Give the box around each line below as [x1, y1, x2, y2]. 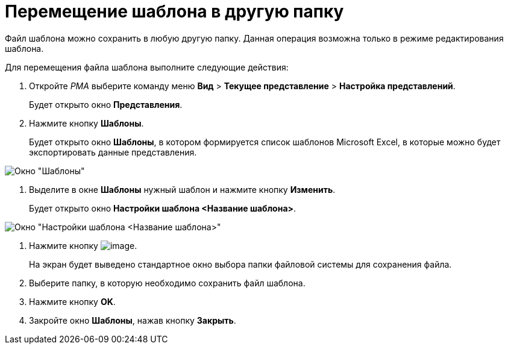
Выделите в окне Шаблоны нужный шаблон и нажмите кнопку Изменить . [29, 184, 336, 195]
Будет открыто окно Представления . [29, 99, 183, 110]
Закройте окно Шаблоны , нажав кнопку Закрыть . [29, 315, 236, 325]
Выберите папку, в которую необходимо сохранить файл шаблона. [29, 277, 306, 288]
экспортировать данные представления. [29, 146, 197, 157]
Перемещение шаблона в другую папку [5, 1, 344, 22]
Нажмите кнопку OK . [29, 296, 116, 307]
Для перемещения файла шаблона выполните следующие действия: [5, 61, 289, 72]
